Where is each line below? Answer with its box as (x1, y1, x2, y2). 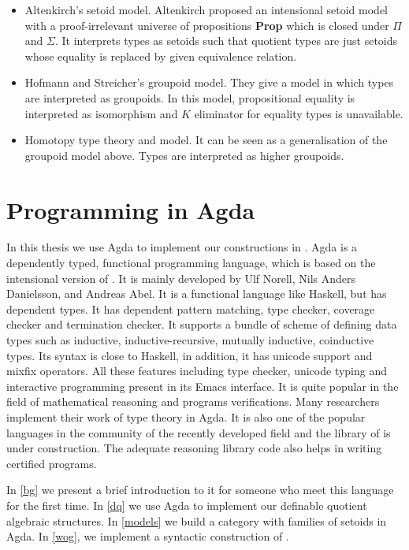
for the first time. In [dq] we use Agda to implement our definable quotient (6, 496, 367, 513)
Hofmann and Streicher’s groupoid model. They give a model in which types (24, 74, 394, 91)
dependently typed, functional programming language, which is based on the (6, 255, 376, 271)
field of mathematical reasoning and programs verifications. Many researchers (6, 393, 380, 410)
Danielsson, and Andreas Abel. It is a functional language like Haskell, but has (6, 285, 387, 302)
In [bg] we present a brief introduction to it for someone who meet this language (6, 481, 394, 498)
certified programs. (6, 455, 97, 471)
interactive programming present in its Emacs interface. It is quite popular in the (6, 377, 399, 394)
